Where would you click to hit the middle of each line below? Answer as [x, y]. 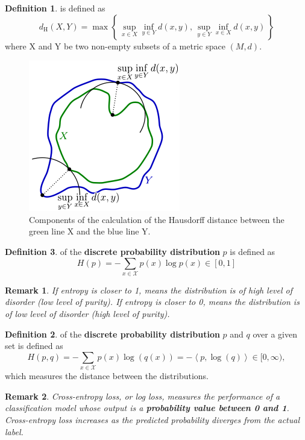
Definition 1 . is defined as [55, 8]
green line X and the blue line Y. [90, 231]
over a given [275, 334]
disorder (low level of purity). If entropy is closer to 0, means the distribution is [152, 302]
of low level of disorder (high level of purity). [87, 314]
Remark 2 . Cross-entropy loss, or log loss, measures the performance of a [143, 396]
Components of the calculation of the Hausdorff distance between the [157, 219]
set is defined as [34, 346]
